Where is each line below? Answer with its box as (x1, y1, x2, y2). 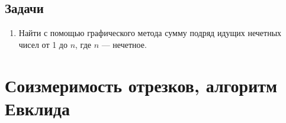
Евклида (5, 96, 70, 120)
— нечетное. (101, 38, 147, 50)
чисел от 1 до (18, 38, 68, 50)
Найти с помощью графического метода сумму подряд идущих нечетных (18, 27, 282, 39)
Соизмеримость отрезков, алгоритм (5, 73, 278, 97)
